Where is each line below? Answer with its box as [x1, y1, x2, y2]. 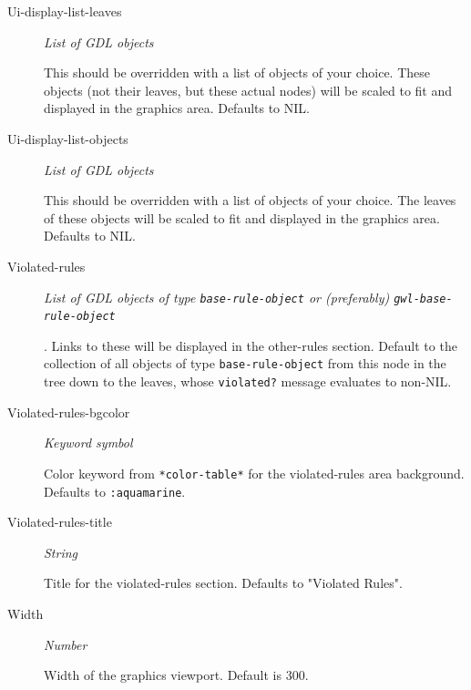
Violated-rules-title [7, 512, 112, 531]
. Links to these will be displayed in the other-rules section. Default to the [44, 335, 457, 355]
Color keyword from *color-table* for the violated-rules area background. [44, 463, 465, 482]
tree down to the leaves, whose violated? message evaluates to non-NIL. [44, 372, 452, 391]
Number [44, 634, 87, 654]
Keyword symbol [44, 433, 133, 452]
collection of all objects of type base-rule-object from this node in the [44, 354, 446, 373]
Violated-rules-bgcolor [7, 402, 130, 421]
